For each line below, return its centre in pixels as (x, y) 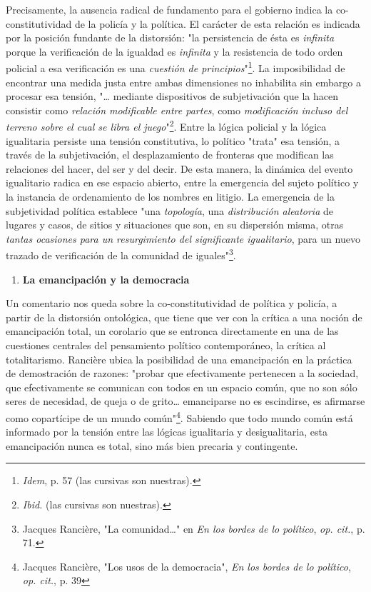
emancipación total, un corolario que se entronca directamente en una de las (172, 331)
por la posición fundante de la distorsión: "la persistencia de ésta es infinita (170, 37)
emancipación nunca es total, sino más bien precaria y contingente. (152, 445)
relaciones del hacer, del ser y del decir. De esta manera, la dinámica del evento (179, 168)
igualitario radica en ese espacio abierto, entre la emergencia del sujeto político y (182, 182)
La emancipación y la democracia (106, 279)
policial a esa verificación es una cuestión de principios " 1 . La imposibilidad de (176, 67)
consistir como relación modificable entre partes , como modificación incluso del (177, 110)
